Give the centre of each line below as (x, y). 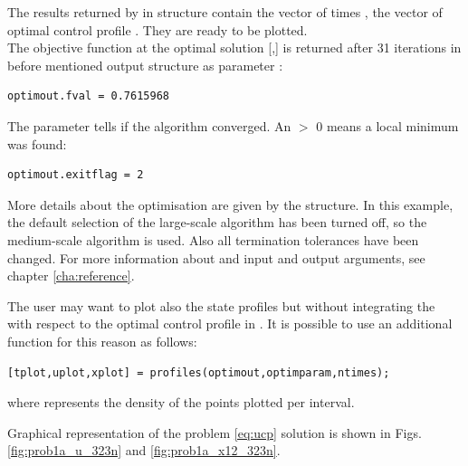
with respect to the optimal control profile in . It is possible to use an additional (230, 323)
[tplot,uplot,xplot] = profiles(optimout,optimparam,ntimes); (199, 372)
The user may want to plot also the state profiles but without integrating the (221, 305)
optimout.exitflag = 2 (76, 175)
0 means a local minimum (387, 125)
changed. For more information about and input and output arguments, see (216, 257)
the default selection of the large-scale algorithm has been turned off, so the (217, 222)
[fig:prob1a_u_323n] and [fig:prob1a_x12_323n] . (144, 450)
